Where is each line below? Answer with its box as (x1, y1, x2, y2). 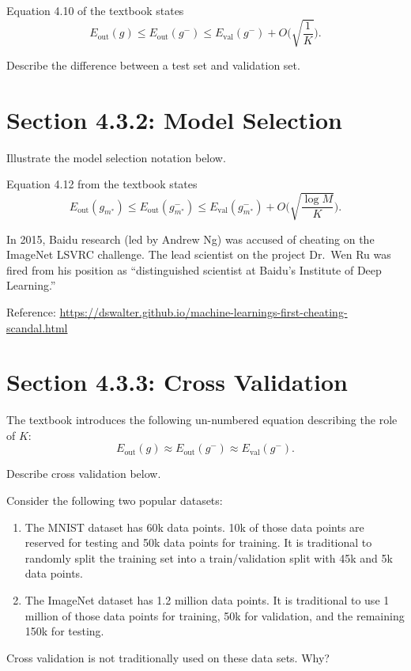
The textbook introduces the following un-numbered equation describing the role (6, 411, 398, 428)
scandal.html (6, 319, 68, 335)
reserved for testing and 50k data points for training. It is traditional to (25, 534, 372, 551)
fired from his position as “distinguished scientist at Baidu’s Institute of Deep (6, 261, 382, 278)
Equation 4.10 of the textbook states (6, 2, 184, 18)
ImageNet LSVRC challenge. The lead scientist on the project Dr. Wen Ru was (6, 246, 391, 263)
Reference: (6, 303, 56, 320)
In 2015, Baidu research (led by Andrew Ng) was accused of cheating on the (6, 230, 375, 247)
